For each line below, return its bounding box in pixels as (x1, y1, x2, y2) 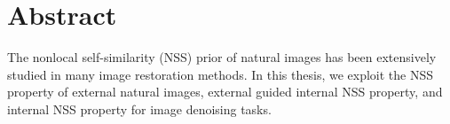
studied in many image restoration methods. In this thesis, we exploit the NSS (7, 65, 434, 83)
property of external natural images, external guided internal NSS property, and (7, 82, 443, 101)
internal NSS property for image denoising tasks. (7, 99, 272, 118)
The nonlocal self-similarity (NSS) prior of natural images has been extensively (7, 48, 437, 66)
